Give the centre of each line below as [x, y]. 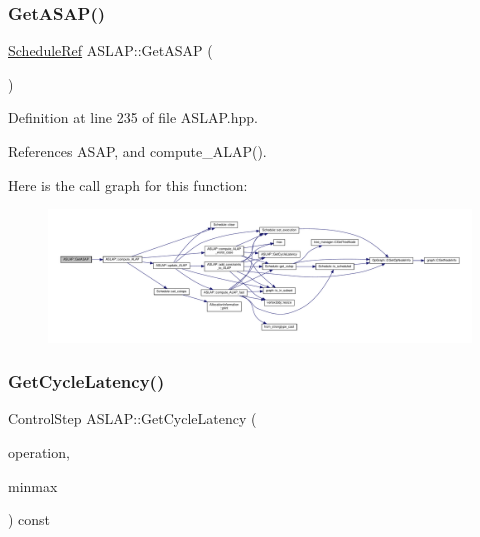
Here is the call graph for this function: [128, 184]
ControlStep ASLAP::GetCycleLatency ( [132, 418]
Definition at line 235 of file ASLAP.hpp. [133, 117]
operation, [39, 451]
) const [29, 519]
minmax [33, 485]
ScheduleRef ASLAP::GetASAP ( [110, 50]
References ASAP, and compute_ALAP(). [137, 151]
